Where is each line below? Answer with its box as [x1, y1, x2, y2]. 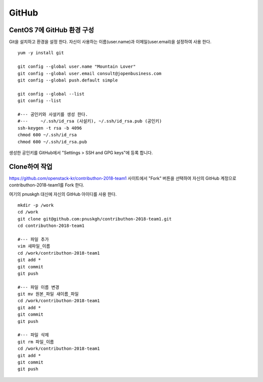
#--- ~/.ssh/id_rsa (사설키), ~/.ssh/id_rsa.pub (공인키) [18, 119, 162, 124]
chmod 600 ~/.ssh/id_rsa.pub [18, 139, 87, 144]
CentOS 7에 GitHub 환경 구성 [9, 26, 94, 34]
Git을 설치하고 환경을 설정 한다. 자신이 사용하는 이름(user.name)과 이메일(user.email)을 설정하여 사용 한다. [9, 39, 212, 45]
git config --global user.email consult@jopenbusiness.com [18, 71, 162, 76]
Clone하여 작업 [9, 162, 53, 171]
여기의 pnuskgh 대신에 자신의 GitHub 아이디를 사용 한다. [9, 191, 117, 197]
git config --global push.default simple [18, 78, 118, 83]
